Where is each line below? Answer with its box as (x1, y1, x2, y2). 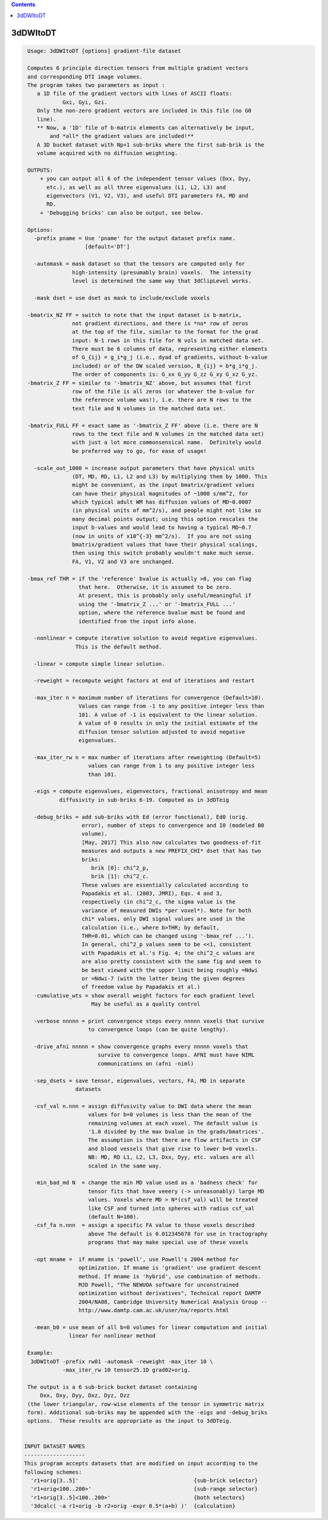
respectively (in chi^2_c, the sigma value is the (81, 899, 236, 905)
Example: (27, 1350, 53, 1356)
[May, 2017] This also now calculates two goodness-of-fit (81, 839, 261, 846)
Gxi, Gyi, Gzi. (62, 98, 108, 106)
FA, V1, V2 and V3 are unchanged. (72, 558, 175, 565)
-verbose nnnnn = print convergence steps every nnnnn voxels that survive (33, 1017, 264, 1024)
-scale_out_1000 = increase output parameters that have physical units (33, 465, 255, 471)
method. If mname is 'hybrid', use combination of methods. (78, 1273, 261, 1280)
